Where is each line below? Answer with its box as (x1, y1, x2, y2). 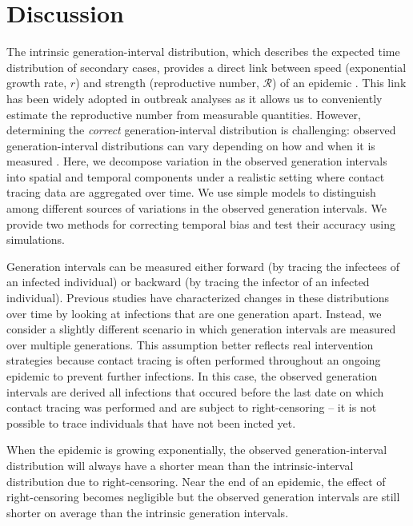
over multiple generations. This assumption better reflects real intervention (6, 336, 374, 353)
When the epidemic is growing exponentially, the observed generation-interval (6, 441, 387, 458)
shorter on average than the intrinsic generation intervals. (6, 504, 289, 520)
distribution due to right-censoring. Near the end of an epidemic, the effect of (6, 472, 386, 489)
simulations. (6, 231, 65, 248)
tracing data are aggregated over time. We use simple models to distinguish (6, 184, 376, 201)
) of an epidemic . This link (271, 74, 407, 91)
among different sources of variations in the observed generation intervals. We (6, 200, 387, 217)
